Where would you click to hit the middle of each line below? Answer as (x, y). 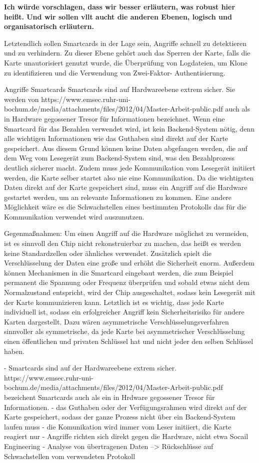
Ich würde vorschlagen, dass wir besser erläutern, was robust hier (120, 6)
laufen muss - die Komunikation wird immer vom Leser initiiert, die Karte (118, 426)
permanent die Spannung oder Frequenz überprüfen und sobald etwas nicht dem (127, 282)
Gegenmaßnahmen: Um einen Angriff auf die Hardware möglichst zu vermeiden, (126, 233)
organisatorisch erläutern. (49, 26)
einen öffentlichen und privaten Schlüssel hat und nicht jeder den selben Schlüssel (129, 341)
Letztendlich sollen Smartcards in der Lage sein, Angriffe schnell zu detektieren (125, 43)
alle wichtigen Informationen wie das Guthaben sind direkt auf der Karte (116, 138)
